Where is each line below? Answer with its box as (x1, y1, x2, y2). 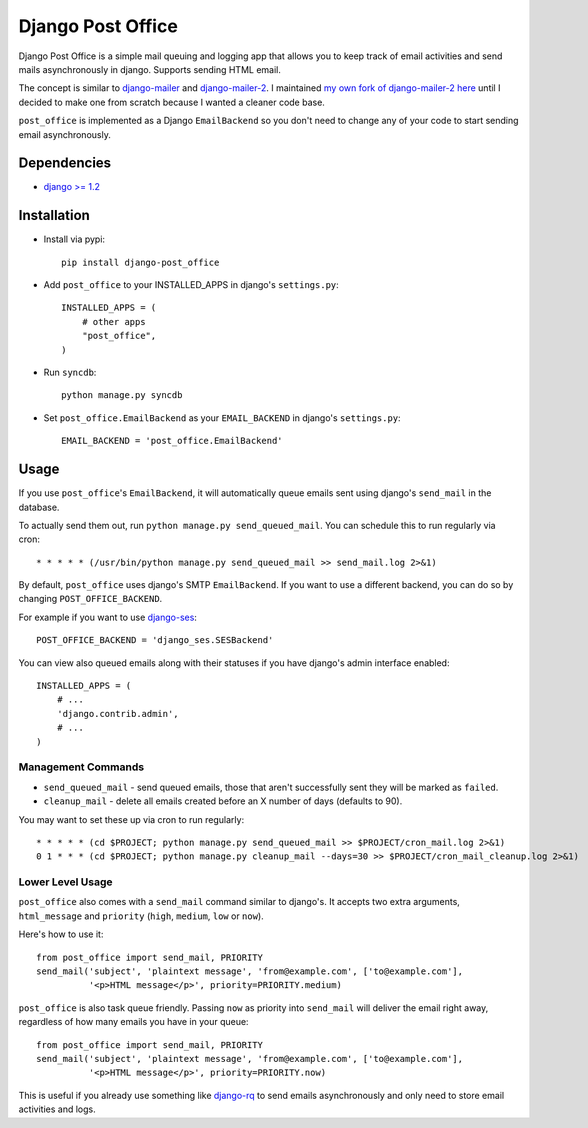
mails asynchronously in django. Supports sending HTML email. (18, 63, 282, 75)
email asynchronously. (18, 128, 112, 140)
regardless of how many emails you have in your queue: (18, 1016, 249, 1028)
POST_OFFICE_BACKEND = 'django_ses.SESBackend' (36, 635, 274, 646)
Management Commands (18, 760, 145, 774)
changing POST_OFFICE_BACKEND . (18, 593, 163, 605)
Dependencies (18, 155, 112, 172)
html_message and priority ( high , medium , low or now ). (18, 910, 264, 922)
